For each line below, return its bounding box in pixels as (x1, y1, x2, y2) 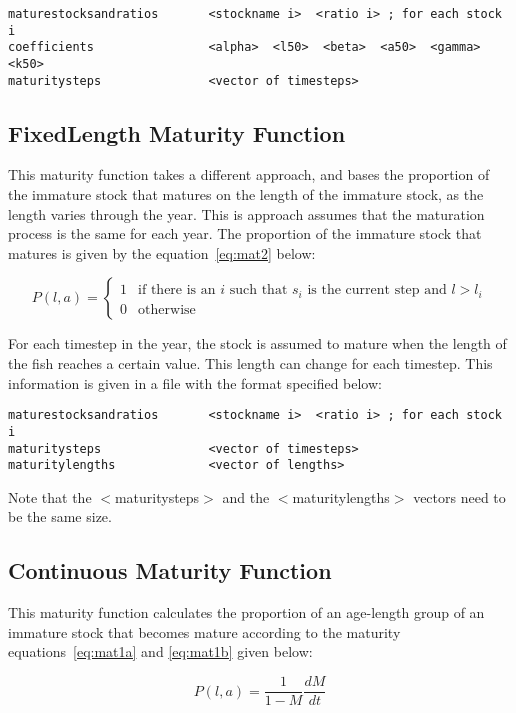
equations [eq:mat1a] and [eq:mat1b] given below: (8, 641, 313, 662)
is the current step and (307, 283, 447, 298)
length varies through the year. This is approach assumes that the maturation (8, 203, 485, 224)
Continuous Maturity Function (8, 555, 332, 586)
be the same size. (8, 506, 112, 527)
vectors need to (413, 486, 506, 507)
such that (229, 283, 288, 298)
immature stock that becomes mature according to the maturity (8, 621, 401, 642)
